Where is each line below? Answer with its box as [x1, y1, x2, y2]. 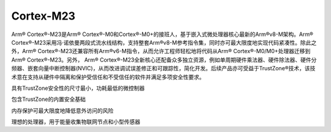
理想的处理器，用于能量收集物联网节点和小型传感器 [11, 118, 140, 125]
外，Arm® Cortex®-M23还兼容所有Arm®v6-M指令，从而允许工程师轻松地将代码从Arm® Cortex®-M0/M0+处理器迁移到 [11, 48, 311, 55]
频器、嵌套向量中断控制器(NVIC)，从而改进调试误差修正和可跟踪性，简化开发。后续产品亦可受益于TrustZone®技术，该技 [11, 65, 316, 72]
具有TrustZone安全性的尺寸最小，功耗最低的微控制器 [11, 84, 145, 92]
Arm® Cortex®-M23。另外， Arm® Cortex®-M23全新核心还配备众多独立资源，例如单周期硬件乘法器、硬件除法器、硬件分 [11, 56, 317, 64]
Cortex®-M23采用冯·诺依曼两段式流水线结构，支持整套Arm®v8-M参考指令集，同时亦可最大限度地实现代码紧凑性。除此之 [11, 38, 317, 46]
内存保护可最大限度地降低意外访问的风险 [11, 107, 113, 114]
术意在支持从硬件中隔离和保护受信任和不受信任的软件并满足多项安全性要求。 [11, 73, 205, 81]
